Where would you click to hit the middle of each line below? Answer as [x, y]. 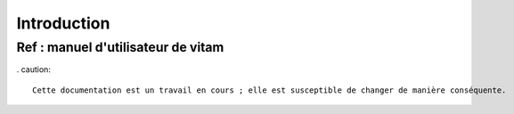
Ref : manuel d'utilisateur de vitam [120, 47]
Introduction [63, 23]
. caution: [33, 69]
